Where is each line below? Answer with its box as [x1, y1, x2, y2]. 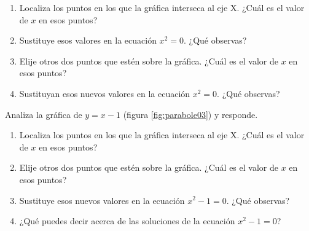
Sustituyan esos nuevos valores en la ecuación [19, 87, 190, 100]
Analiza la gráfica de [5, 108, 82, 120]
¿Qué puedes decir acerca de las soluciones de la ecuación [19, 214, 235, 227]
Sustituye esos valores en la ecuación [19, 34, 157, 47]
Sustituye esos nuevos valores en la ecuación [19, 194, 185, 206]
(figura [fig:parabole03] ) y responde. [123, 108, 258, 120]
